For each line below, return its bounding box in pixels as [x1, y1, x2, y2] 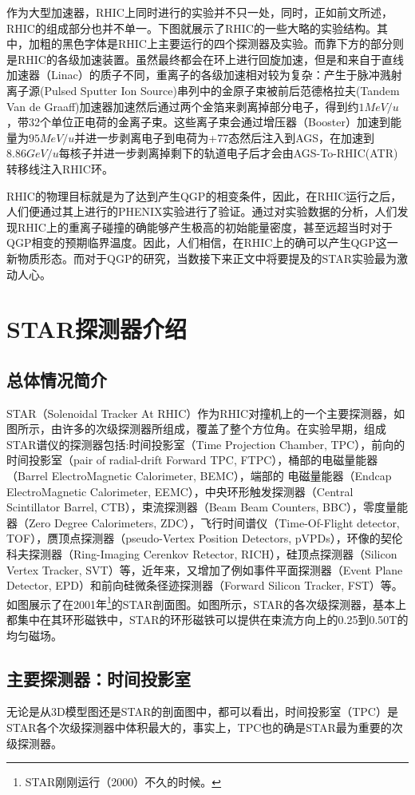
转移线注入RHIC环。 [6, 160, 113, 177]
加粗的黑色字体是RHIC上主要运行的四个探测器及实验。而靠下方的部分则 [28, 35, 404, 52]
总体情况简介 [6, 367, 107, 392]
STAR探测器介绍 [6, 312, 188, 345]
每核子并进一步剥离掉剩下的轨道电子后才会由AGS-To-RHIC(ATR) [58, 145, 398, 161]
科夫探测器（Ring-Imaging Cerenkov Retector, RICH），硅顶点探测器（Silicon [6, 546, 397, 562]
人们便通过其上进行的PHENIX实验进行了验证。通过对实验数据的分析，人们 [6, 203, 397, 220]
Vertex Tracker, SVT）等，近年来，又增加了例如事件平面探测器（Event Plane [6, 561, 403, 578]
